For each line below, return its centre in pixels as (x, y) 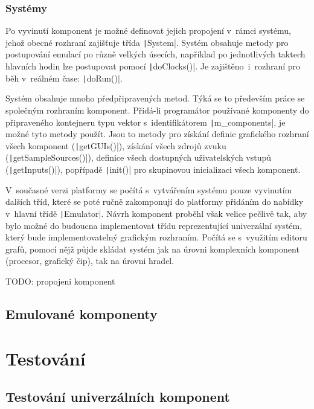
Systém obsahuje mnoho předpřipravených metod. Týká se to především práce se (155, 98)
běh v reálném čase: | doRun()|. (64, 78)
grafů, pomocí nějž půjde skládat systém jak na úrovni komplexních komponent (152, 249)
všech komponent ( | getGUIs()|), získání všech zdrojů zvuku (116, 145)
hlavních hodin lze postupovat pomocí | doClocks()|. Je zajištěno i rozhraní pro (153, 66)
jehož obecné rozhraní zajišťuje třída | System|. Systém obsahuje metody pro (147, 42)
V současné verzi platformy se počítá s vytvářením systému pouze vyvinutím (149, 189)
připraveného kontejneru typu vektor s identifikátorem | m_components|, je (146, 122)
